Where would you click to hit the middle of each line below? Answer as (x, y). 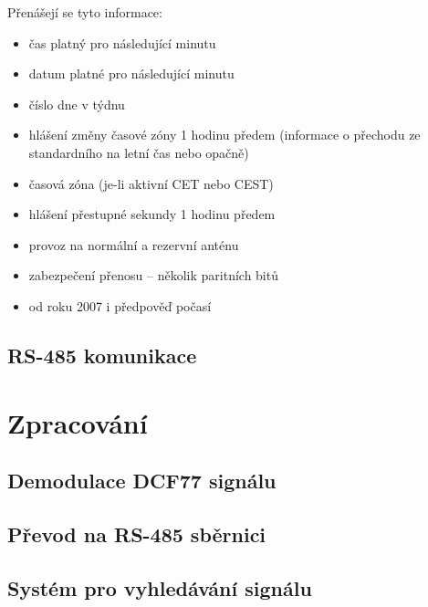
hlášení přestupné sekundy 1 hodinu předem (152, 214)
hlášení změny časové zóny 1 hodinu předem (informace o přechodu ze (224, 135)
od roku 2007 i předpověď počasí (120, 305)
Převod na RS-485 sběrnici (137, 534)
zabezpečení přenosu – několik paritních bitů (153, 275)
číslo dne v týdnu (77, 104)
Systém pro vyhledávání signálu (160, 587)
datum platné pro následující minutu (131, 73)
